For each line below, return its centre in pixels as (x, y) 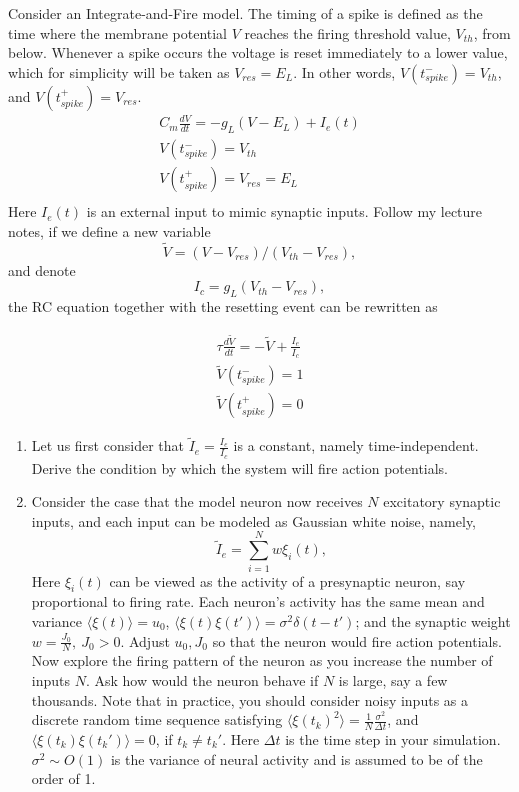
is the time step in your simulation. (393, 739)
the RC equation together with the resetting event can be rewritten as (223, 306)
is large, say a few (393, 680)
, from (492, 32)
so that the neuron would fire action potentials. (357, 640)
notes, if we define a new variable (109, 230)
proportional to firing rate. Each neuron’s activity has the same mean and (258, 601)
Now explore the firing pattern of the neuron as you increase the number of (262, 660)
